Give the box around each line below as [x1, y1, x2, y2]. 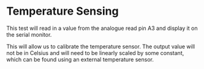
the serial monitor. [6, 31, 52, 38]
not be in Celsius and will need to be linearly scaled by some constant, [6, 49, 184, 56]
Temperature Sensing [6, 4, 119, 18]
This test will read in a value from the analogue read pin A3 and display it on [6, 24, 198, 32]
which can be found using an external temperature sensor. [6, 56, 154, 63]
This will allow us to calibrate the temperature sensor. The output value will [6, 43, 195, 50]
